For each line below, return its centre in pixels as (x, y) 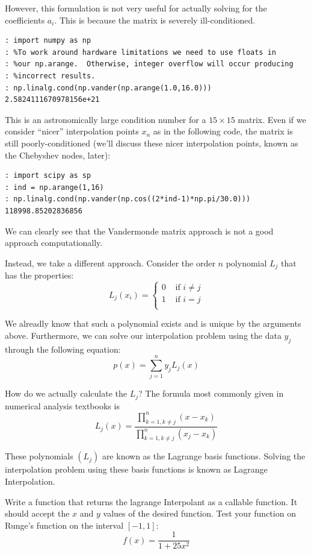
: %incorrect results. (50, 76)
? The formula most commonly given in (211, 393)
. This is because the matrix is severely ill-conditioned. (155, 20)
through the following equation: (63, 349)
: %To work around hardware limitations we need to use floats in (141, 52)
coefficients (25, 20)
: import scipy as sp (48, 176)
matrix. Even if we (272, 119)
